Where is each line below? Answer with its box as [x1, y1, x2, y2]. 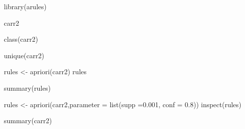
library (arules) [4, 1, 47, 11]
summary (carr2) [4, 115, 52, 126]
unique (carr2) [4, 50, 44, 60]
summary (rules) [4, 82, 51, 93]
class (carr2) [4, 34, 38, 44]
